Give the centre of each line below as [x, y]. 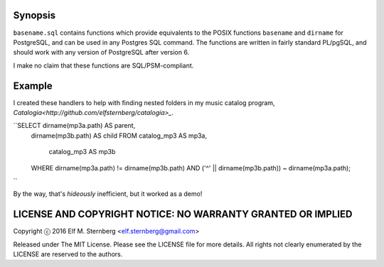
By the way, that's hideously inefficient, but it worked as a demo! [108, 194]
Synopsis [34, 15]
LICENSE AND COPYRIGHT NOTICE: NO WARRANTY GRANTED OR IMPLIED [183, 214]
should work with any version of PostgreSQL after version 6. [101, 53]
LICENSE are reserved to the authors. [68, 254]
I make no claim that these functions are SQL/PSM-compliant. [103, 65]
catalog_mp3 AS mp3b [82, 152]
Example [33, 86]
